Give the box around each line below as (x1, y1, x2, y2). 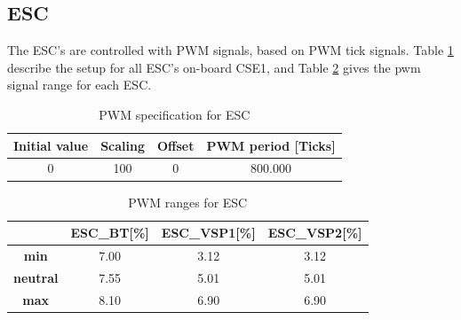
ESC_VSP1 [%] (161, 223, 256, 242)
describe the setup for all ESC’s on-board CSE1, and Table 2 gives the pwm (7, 58, 421, 76)
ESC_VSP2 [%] (267, 223, 362, 242)
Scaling (100, 136, 145, 154)
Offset (156, 136, 195, 154)
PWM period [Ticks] (206, 136, 336, 154)
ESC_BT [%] (70, 223, 149, 242)
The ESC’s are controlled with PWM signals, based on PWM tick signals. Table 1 (7, 41, 454, 59)
